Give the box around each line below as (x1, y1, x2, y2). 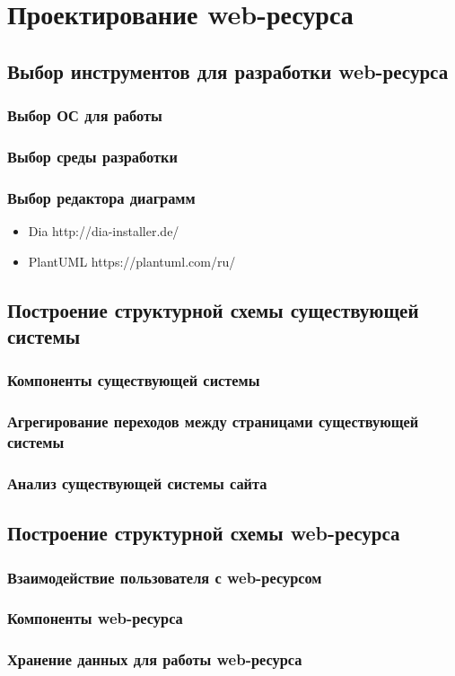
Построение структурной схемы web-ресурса (7, 519, 400, 547)
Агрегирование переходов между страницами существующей (7, 410, 419, 433)
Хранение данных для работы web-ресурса (7, 648, 302, 671)
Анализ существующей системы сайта (7, 471, 267, 494)
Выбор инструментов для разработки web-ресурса (7, 57, 449, 84)
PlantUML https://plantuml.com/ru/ (28, 251, 236, 270)
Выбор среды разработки (7, 145, 178, 167)
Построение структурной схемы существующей (7, 295, 419, 323)
